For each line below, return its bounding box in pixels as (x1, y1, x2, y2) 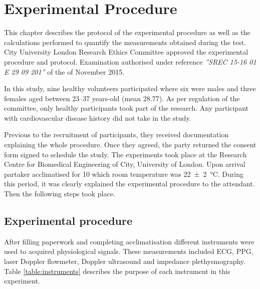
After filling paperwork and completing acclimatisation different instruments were (4, 236, 254, 246)
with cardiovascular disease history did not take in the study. (4, 112, 191, 123)
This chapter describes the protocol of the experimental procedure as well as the (4, 27, 250, 38)
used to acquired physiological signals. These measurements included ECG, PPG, (4, 246, 253, 256)
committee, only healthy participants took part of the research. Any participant (4, 103, 249, 113)
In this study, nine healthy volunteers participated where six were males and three (4, 83, 256, 94)
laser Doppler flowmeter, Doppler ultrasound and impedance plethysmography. (4, 256, 245, 266)
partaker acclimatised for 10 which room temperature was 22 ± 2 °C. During (4, 168, 243, 179)
